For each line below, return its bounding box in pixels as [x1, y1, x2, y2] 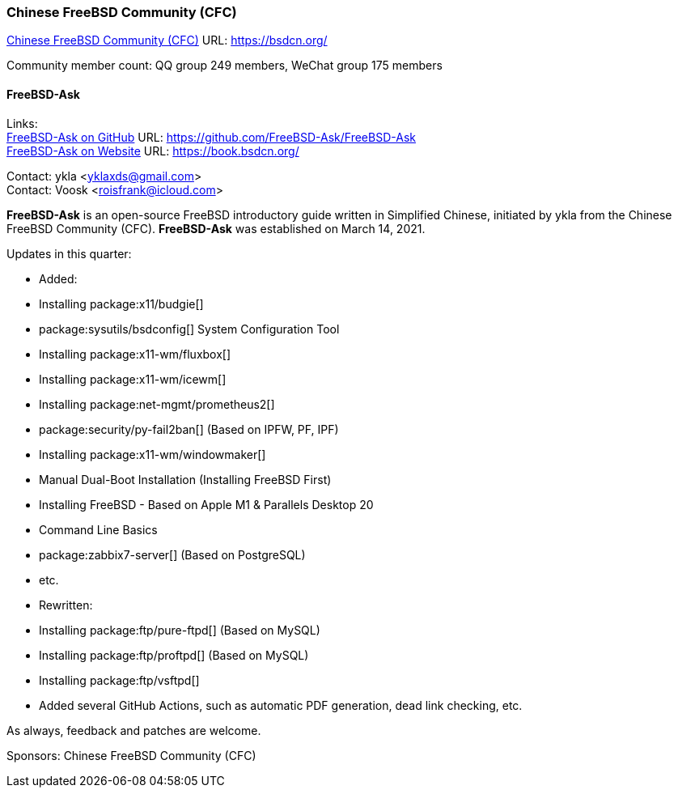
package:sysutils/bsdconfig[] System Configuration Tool [39, 321, 340, 336]
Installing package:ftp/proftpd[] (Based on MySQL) [39, 648, 309, 662]
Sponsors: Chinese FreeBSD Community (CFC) [6, 748, 256, 762]
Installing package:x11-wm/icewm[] [39, 372, 227, 386]
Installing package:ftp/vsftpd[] [39, 673, 200, 687]
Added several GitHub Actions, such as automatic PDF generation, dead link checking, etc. [39, 698, 523, 712]
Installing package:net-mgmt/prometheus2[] [39, 397, 275, 411]
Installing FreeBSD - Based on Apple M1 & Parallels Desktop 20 [39, 497, 374, 512]
